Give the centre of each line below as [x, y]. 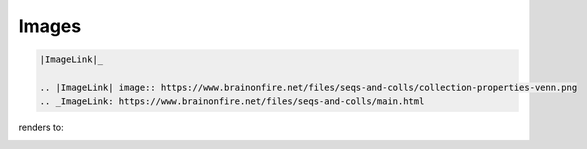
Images [50, 26]
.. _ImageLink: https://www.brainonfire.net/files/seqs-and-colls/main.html [232, 101]
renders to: [41, 127]
